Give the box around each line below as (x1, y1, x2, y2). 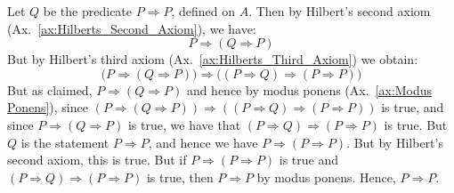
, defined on (171, 2, 235, 20)
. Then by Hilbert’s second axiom (248, 2, 431, 20)
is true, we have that (127, 115, 241, 133)
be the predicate (43, 2, 133, 20)
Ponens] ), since (7, 98, 88, 117)
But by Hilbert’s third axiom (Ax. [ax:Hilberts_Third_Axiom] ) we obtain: (7, 50, 418, 68)
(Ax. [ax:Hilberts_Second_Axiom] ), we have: (7, 19, 256, 37)
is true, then (146, 167, 214, 186)
